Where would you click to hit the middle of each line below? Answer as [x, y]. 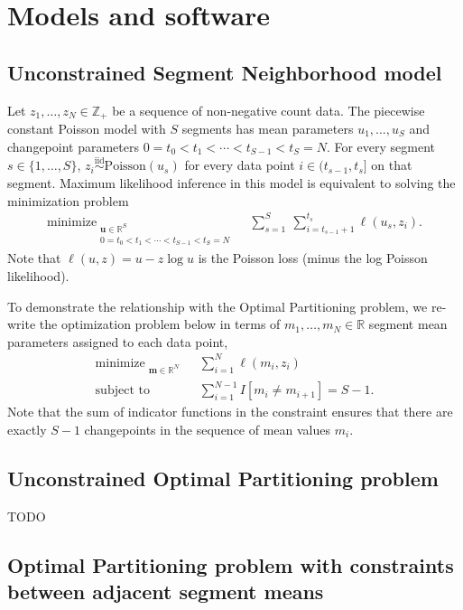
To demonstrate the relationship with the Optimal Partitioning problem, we [218, 306]
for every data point [240, 165]
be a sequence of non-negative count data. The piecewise [269, 110]
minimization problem [68, 200]
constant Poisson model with [87, 129]
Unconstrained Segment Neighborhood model [225, 72]
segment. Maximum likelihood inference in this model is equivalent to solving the [231, 183]
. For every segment [381, 146]
